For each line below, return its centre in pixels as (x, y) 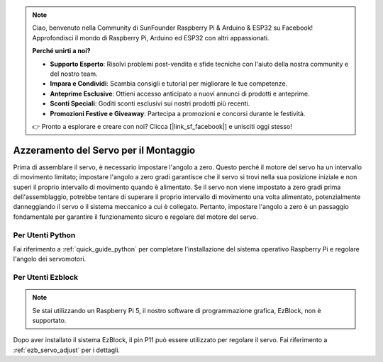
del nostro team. (74, 74)
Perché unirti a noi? (62, 51)
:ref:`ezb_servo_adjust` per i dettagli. (67, 350)
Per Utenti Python (44, 235)
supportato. (49, 321)
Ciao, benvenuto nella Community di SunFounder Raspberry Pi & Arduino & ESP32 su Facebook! (173, 28)
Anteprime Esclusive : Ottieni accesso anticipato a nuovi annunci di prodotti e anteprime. (180, 94)
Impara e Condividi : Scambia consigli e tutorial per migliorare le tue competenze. (169, 84)
